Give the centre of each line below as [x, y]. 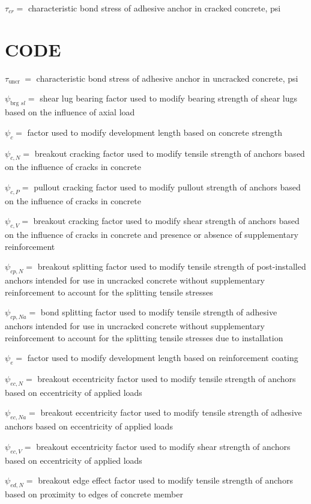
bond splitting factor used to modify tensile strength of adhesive [159, 312]
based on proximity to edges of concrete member [94, 494]
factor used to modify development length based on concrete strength [155, 132]
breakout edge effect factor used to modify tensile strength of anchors [165, 480]
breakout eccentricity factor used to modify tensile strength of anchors [167, 379]
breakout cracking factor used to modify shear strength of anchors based [166, 221]
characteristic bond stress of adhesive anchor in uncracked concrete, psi [167, 78]
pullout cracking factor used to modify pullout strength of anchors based [167, 187]
